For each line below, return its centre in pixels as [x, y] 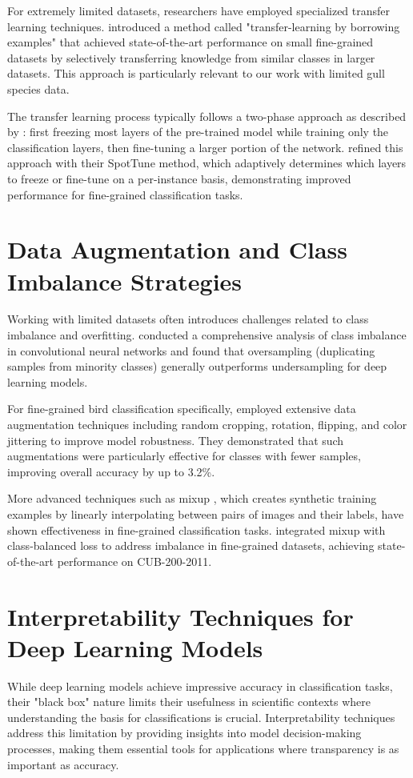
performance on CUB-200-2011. [134, 561]
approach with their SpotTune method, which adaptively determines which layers [207, 163]
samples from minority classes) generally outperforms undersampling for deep [197, 366]
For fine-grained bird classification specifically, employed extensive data [182, 409]
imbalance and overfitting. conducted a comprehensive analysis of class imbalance [207, 335]
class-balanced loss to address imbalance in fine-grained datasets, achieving [191, 545]
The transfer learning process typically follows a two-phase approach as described [207, 116]
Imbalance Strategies [125, 281]
